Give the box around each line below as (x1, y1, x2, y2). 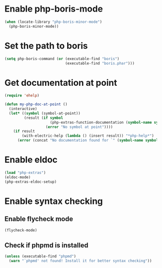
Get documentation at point (4, 77, 117, 88)
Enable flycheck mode (4, 215, 74, 223)
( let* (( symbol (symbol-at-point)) (9, 110, 81, 116)
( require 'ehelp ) (4, 93, 40, 98)
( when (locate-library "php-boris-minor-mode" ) (4, 19, 103, 24)
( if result (13, 129, 35, 134)
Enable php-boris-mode (4, 3, 103, 15)
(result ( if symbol (24, 115, 63, 120)
